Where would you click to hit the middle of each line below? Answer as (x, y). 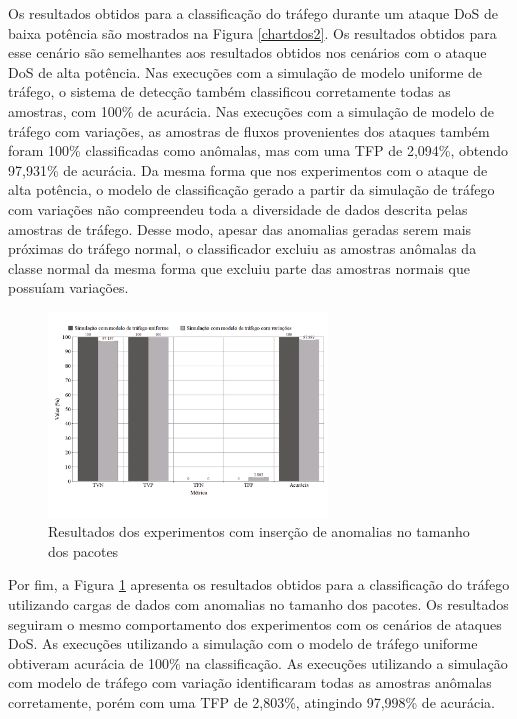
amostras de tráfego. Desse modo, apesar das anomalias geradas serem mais (240, 228)
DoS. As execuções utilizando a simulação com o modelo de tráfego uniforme (243, 643)
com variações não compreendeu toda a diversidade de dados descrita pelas (238, 208)
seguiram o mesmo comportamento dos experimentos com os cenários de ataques (255, 623)
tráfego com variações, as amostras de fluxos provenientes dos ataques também (249, 130)
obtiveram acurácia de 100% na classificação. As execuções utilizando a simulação (258, 662)
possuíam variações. (68, 287)
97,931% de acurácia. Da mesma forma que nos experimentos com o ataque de (248, 169)
